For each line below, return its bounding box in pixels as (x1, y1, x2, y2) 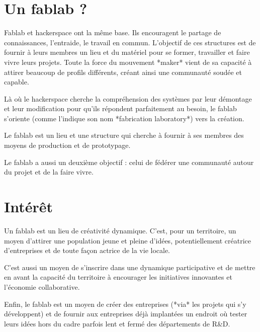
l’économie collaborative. (4, 281, 80, 292)
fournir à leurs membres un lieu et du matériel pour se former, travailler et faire (4, 47, 250, 57)
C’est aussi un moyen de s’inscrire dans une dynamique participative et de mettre (4, 262, 255, 272)
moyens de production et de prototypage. (4, 140, 131, 150)
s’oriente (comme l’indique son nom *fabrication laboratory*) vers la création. (4, 113, 244, 123)
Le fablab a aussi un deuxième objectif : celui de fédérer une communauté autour (4, 156, 254, 167)
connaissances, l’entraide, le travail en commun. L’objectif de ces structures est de (4, 37, 256, 47)
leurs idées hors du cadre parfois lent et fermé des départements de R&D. (4, 318, 230, 328)
